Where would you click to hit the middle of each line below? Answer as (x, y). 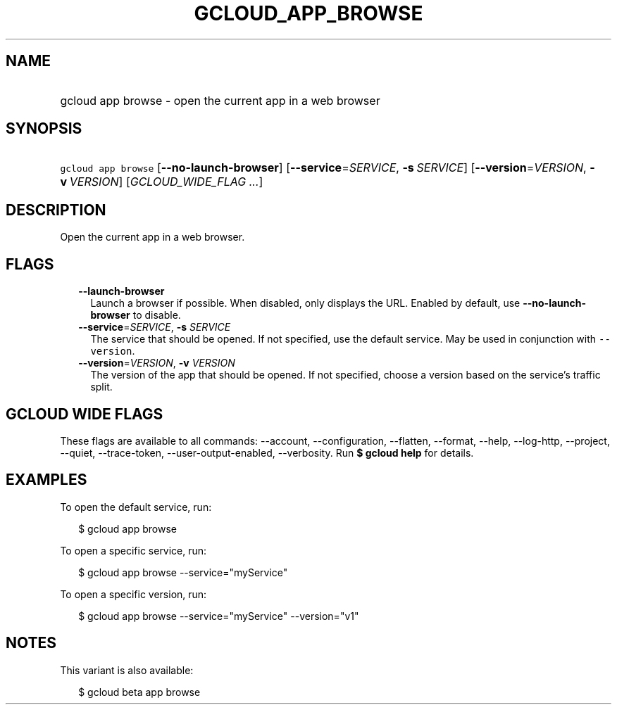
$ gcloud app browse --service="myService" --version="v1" (219, 616)
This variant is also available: (127, 670)
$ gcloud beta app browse (139, 692)
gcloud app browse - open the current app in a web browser (220, 100)
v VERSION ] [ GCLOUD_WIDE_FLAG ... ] (162, 182)
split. (101, 387)
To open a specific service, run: (133, 550)
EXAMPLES (46, 480)
